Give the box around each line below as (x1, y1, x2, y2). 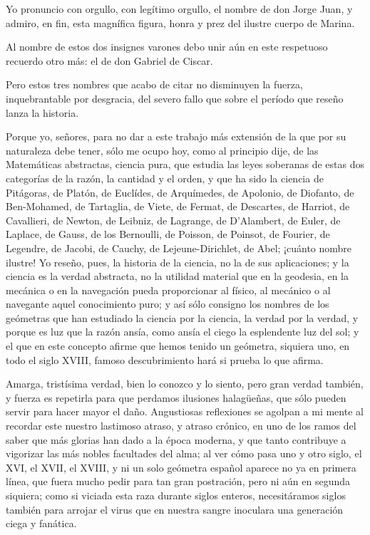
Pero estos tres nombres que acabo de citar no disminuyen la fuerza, (6, 77, 303, 92)
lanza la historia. (6, 105, 79, 120)
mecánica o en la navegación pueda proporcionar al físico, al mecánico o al (6, 282, 331, 297)
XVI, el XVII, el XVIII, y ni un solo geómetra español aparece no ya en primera (6, 459, 356, 474)
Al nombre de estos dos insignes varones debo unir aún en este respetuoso (6, 39, 328, 54)
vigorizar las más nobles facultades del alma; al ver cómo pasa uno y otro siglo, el (6, 446, 362, 461)
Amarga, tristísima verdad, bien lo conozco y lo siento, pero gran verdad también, (6, 376, 364, 391)
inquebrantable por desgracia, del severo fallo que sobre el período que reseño (6, 90, 344, 105)
